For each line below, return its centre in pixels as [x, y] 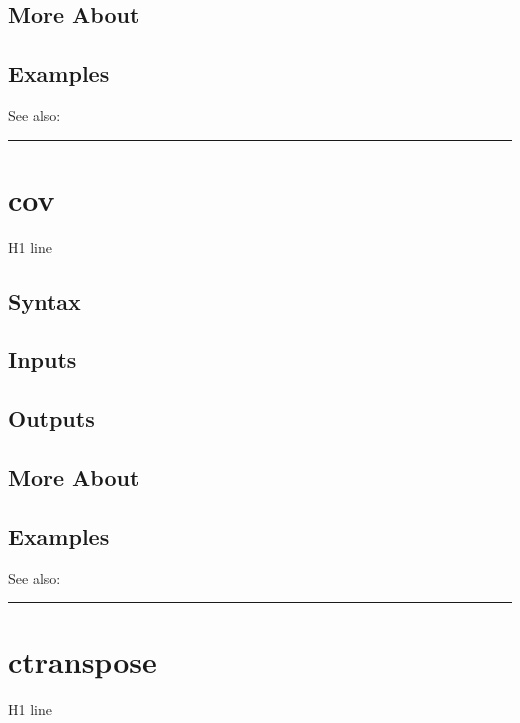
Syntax [44, 300]
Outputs [51, 418]
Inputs [42, 359]
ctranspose [82, 661]
